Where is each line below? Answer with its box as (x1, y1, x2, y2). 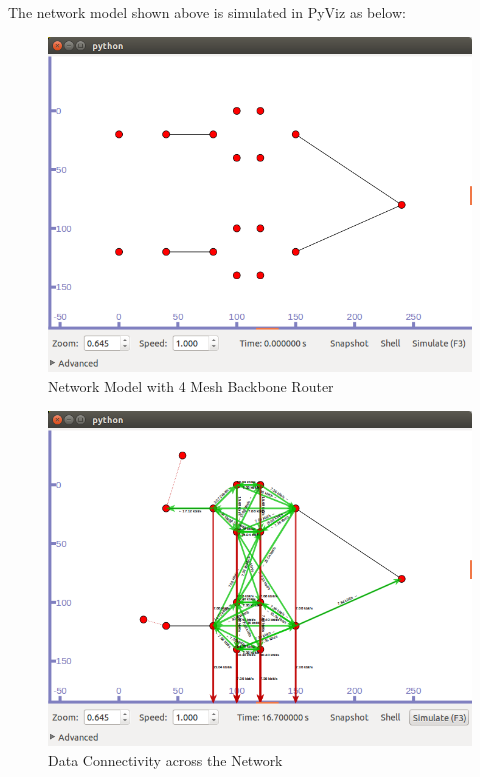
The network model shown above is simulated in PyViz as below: (8, 2, 406, 22)
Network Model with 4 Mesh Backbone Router (48, 375, 334, 396)
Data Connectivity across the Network (48, 749, 283, 770)
